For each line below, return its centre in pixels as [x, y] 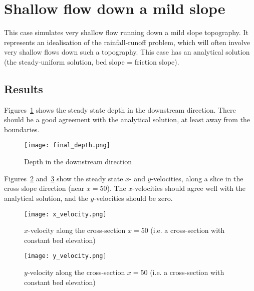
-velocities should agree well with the [189, 188]
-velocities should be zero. [133, 198]
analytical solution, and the [46, 198]
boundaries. [22, 129]
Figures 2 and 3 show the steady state [64, 178]
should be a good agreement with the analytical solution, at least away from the [127, 119]
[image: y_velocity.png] [65, 256]
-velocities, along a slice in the [197, 178]
